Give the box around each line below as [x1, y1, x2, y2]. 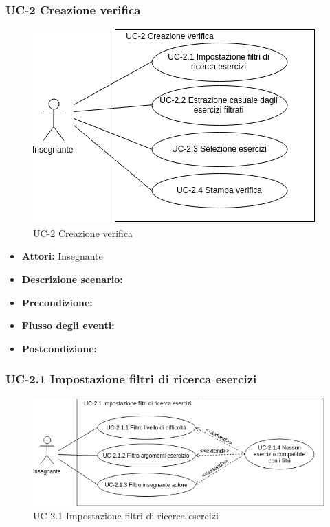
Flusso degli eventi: [21, 318, 115, 333]
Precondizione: [21, 295, 93, 309]
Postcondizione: [21, 341, 98, 355]
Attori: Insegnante [21, 249, 103, 263]
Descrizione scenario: [21, 272, 123, 286]
